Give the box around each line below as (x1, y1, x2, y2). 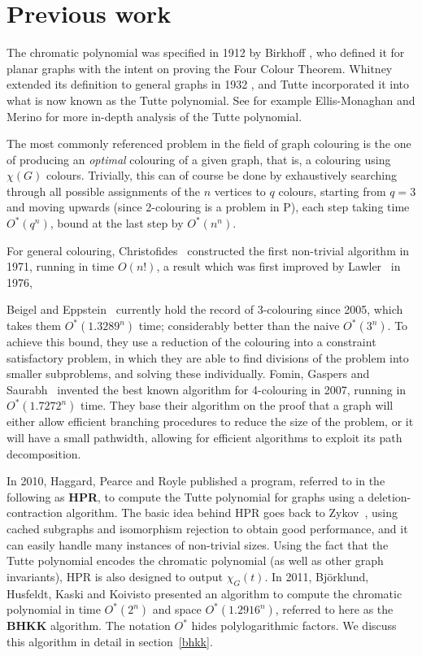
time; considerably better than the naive (138, 317, 340, 334)
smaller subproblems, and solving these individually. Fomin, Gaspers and (7, 365, 370, 382)
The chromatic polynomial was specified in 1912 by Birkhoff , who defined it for (7, 44, 405, 61)
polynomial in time (7, 601, 101, 618)
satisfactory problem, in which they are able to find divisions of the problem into (7, 349, 409, 366)
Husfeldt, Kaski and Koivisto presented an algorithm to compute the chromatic (7, 584, 402, 602)
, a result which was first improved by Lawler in (156, 258, 401, 275)
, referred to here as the (275, 601, 394, 618)
